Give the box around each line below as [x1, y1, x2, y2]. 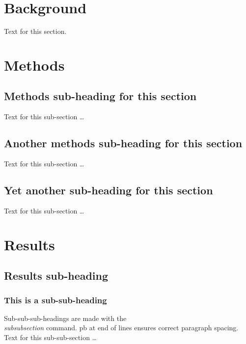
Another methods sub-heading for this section [4, 135, 243, 151]
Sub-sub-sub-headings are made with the [4, 313, 127, 323]
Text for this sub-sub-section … [4, 332, 97, 343]
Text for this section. [4, 26, 67, 36]
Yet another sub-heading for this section [4, 183, 213, 198]
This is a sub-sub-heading [4, 293, 107, 306]
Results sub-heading [4, 268, 109, 283]
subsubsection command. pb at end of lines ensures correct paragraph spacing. [4, 322, 239, 333]
